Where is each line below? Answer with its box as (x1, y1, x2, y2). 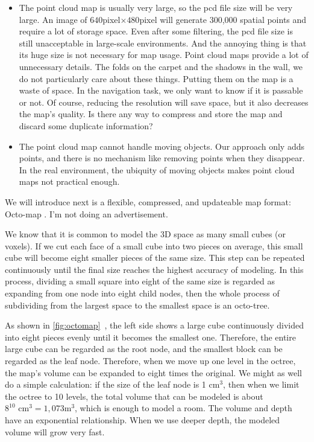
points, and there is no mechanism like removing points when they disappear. (19, 152, 305, 164)
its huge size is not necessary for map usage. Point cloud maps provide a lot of (19, 48, 309, 61)
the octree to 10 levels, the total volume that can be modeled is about (5, 389, 263, 402)
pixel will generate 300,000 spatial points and (139, 13, 307, 25)
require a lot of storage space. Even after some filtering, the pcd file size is (19, 25, 293, 37)
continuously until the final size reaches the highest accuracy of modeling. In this (5, 263, 304, 275)
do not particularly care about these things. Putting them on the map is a (19, 72, 294, 85)
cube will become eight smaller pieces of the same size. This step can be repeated (5, 251, 305, 264)
